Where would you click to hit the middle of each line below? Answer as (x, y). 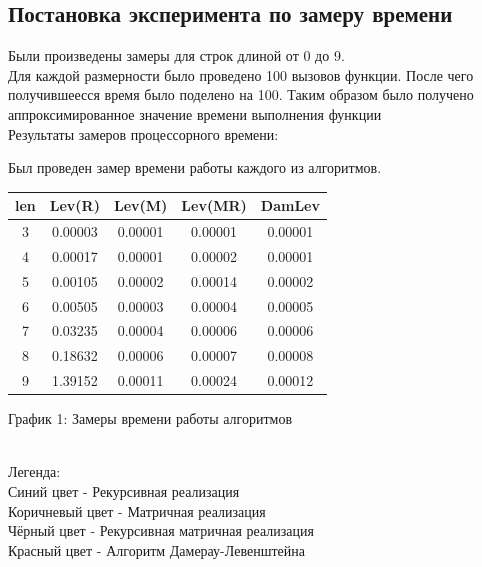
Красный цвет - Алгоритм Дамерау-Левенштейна (156, 549)
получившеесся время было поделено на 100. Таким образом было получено (241, 94)
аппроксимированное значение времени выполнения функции (195, 113)
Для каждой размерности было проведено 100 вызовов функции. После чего (241, 74)
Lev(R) (74, 205)
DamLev (290, 205)
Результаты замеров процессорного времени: (143, 133)
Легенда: (34, 471)
